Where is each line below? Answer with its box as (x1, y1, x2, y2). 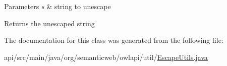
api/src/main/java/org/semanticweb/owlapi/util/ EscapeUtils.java (4, 51, 208, 62)
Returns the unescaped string (4, 18, 95, 28)
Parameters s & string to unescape (4, 1, 111, 11)
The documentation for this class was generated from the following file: (4, 35, 223, 45)
